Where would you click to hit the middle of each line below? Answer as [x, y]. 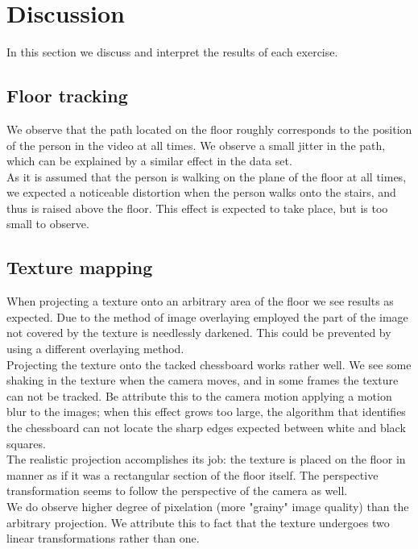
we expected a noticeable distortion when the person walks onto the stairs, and [201, 192]
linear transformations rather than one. [103, 538]
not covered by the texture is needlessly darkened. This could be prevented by [199, 333]
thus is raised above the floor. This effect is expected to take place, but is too [197, 208]
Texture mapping [80, 267]
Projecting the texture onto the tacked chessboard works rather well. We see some [209, 364]
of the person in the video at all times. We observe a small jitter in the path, [196, 145]
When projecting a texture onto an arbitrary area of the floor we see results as [200, 301]
